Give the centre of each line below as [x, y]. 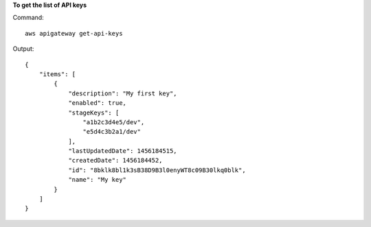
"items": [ [57, 74]
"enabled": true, [98, 103]
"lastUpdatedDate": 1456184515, [123, 151]
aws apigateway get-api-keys [74, 33]
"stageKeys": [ [94, 112]
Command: [28, 18]
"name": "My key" [98, 180]
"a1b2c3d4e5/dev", [114, 122]
